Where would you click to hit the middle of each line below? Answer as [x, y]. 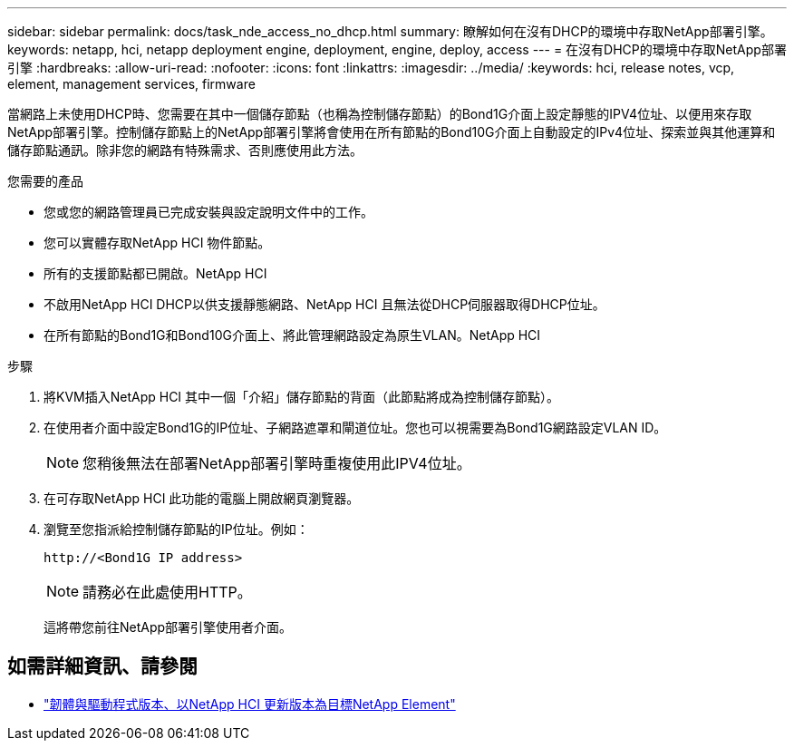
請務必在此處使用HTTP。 [167, 592]
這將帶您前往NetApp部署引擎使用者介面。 [168, 627]
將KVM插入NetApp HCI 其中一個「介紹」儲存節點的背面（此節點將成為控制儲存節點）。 [302, 397]
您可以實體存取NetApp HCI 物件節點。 [157, 243]
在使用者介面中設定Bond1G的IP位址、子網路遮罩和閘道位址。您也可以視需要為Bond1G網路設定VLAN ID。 [355, 427]
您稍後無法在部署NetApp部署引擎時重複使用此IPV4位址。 [277, 463]
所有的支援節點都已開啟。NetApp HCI [155, 273]
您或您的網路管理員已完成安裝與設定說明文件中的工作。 [208, 212]
